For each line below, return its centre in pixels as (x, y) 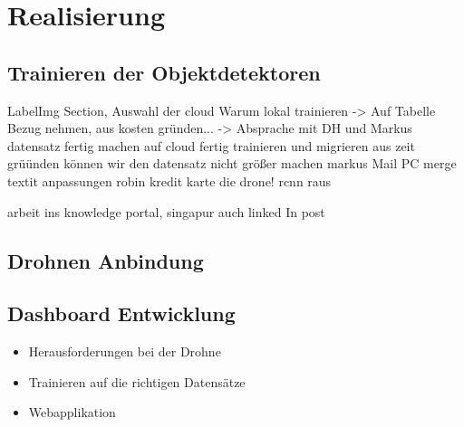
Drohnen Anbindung (106, 260)
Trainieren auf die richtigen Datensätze (137, 381)
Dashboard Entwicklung (121, 313)
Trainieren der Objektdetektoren (164, 72)
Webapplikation (72, 412)
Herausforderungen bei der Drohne (125, 351)
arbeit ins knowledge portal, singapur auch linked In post (166, 211)
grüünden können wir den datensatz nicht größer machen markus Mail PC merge (232, 163)
